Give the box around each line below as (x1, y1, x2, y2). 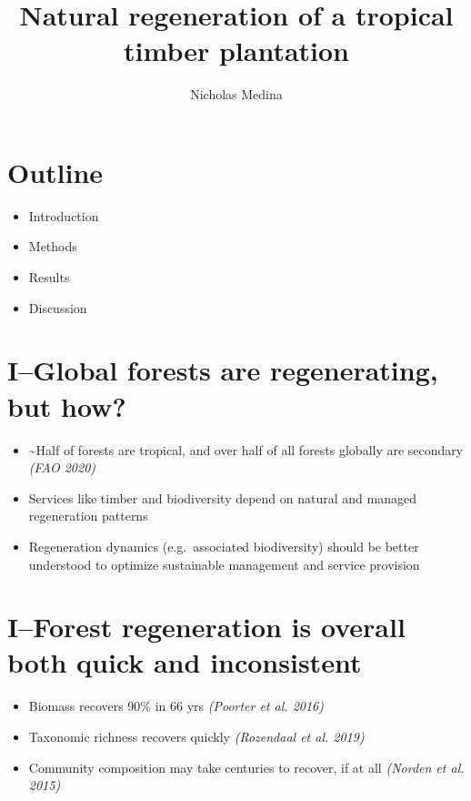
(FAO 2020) (28, 458, 96, 477)
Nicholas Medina (190, 85, 283, 104)
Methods (28, 237, 77, 256)
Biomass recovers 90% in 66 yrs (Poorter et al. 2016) (28, 696, 324, 715)
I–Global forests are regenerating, (7, 351, 438, 389)
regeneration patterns (28, 506, 148, 525)
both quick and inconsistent (7, 644, 362, 681)
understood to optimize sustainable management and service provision (28, 554, 420, 573)
